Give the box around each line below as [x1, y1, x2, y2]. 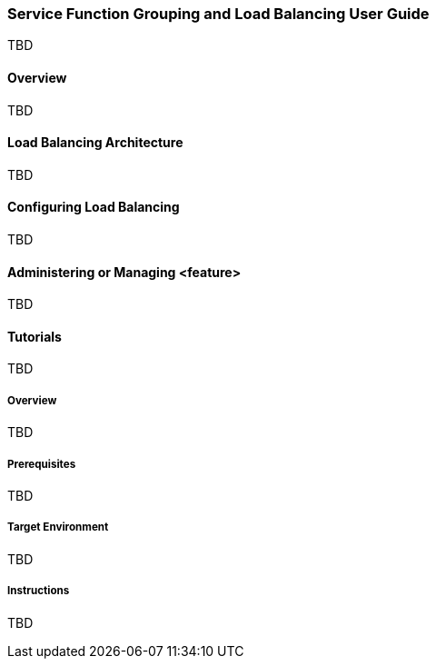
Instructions [7, 584, 70, 598]
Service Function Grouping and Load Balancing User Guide [7, 5, 430, 23]
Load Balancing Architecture [7, 134, 183, 151]
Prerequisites [7, 457, 76, 471]
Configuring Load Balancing [7, 199, 180, 215]
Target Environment [7, 521, 109, 534]
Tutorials [7, 328, 62, 344]
